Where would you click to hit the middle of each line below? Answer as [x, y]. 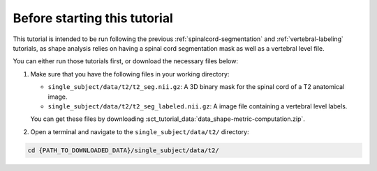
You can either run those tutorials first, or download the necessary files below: [126, 61]
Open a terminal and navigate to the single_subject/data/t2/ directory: [140, 131]
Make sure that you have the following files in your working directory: [130, 74]
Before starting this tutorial [93, 18]
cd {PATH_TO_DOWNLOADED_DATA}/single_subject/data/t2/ [123, 150]
